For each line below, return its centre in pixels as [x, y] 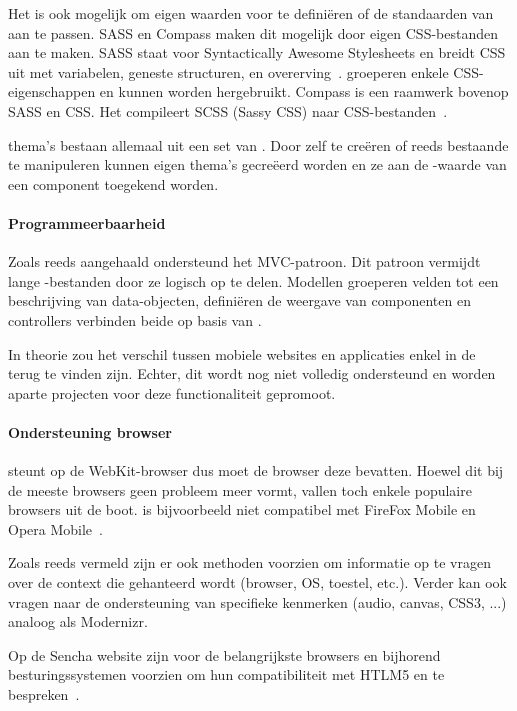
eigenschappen [52, 91]
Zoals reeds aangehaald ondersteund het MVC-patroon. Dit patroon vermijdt [244, 261]
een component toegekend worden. [113, 183]
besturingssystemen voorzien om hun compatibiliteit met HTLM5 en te [226, 674]
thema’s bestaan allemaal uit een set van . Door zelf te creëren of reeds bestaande [258, 144]
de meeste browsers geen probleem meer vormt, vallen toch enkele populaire [240, 489]
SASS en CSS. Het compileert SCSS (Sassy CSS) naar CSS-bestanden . [228, 110]
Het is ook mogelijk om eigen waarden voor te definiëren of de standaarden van [251, 13]
